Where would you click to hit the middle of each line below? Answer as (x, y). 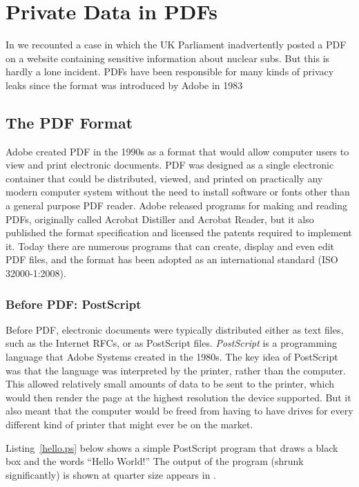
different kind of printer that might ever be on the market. (129, 424)
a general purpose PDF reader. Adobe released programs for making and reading (177, 206)
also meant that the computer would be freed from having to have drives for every (179, 411)
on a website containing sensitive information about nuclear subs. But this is (168, 58)
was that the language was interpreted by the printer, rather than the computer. (176, 370)
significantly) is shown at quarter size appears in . (111, 474)
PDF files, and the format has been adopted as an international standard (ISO (172, 259)
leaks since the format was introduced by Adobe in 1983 (124, 85)
